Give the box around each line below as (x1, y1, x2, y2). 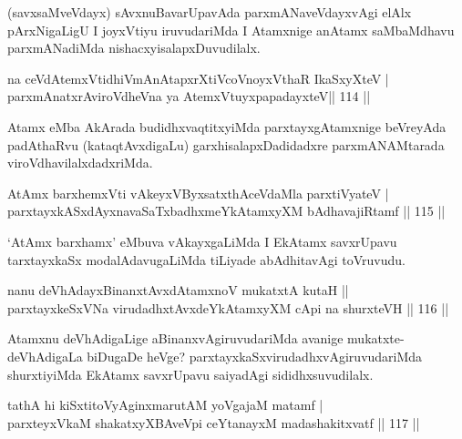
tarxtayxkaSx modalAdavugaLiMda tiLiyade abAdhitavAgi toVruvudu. (7, 250, 406, 269)
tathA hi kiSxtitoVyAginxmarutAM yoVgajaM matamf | (7, 395, 323, 414)
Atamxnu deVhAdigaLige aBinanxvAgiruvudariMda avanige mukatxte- (7, 329, 405, 348)
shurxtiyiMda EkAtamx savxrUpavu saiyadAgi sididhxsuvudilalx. (7, 364, 374, 383)
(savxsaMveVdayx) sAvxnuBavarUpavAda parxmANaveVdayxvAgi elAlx (7, 3, 412, 21)
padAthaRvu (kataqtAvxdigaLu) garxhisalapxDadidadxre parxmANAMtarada (7, 135, 445, 154)
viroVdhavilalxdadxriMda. (7, 153, 153, 172)
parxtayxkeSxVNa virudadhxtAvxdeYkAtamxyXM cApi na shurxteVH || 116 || (7, 298, 449, 317)
